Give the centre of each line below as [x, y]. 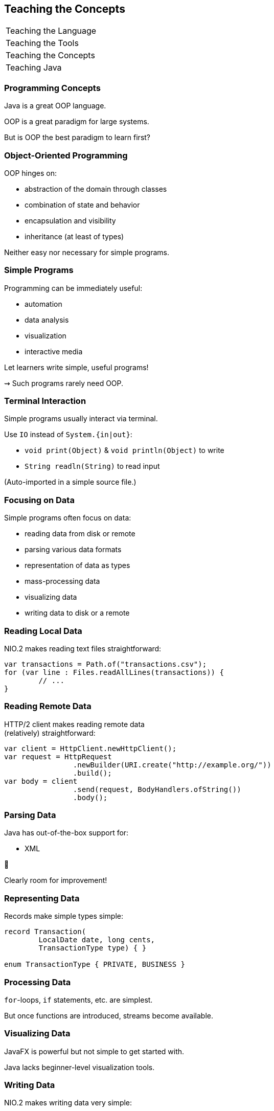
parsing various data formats [73, 550]
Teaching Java [34, 68]
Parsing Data [30, 815]
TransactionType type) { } [93, 948]
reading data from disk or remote [80, 534]
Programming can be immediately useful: [73, 288]
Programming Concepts [52, 88]
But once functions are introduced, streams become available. [109, 1015]
